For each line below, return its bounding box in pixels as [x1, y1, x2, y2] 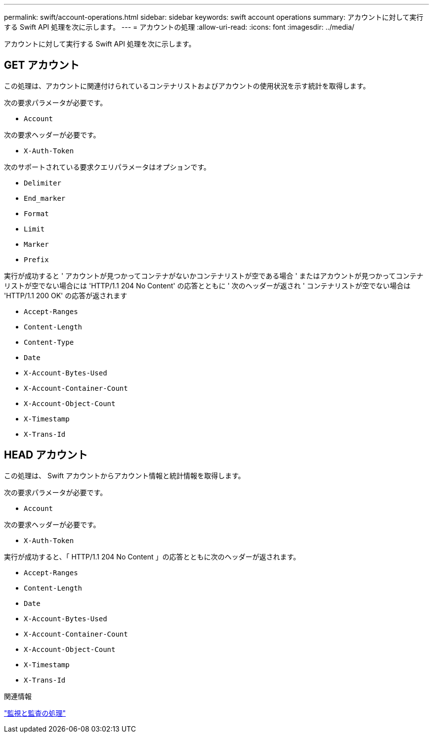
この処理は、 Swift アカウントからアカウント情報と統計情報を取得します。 [4, 471, 245, 480]
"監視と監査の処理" [4, 708, 66, 717]
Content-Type [24, 338, 74, 346]
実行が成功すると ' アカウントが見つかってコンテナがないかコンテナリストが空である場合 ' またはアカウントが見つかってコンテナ [4, 271, 424, 280]
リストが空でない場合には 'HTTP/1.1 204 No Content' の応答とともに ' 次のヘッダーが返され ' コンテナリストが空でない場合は [4, 281, 411, 290]
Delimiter [24, 179, 61, 187]
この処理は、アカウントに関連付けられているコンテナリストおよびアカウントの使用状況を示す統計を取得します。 [4, 81, 370, 90]
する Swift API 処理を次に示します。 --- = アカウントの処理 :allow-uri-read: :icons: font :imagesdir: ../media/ [4, 23, 354, 31]
